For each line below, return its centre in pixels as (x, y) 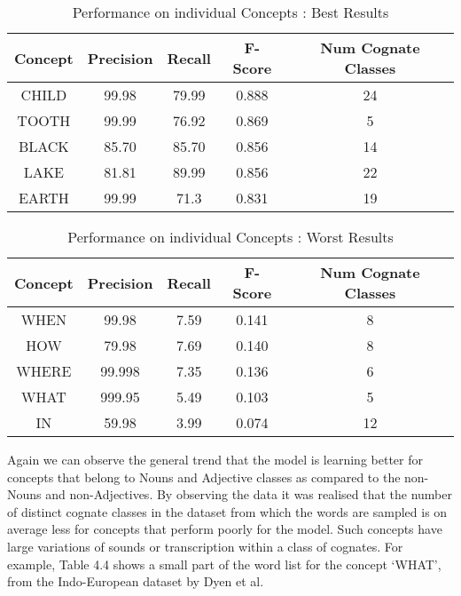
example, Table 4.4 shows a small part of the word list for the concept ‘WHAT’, (224, 564)
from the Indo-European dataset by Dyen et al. (136, 581)
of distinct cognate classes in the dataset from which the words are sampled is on (227, 511)
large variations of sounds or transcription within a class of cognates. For (205, 546)
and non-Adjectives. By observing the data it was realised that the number (249, 494)
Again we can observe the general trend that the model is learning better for (215, 459)
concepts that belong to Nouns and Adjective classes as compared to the (204, 477)
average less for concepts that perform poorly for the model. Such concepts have (225, 529)
